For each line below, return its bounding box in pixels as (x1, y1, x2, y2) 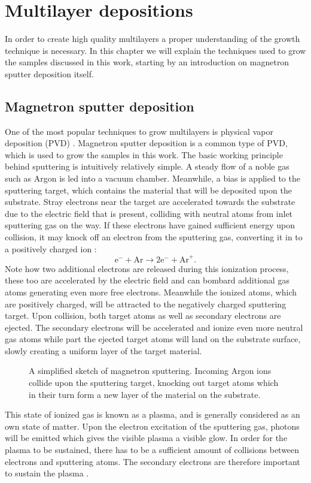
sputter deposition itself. (5, 67, 94, 80)
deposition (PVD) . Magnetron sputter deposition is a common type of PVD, (5, 137, 288, 149)
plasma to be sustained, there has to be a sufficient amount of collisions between (5, 443, 300, 456)
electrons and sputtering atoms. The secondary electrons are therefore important (5, 455, 300, 467)
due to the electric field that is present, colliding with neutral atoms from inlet (5, 207, 293, 219)
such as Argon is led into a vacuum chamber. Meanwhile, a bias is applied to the (5, 172, 300, 185)
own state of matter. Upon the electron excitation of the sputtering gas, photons (5, 419, 300, 432)
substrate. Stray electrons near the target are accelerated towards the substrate (5, 195, 295, 208)
